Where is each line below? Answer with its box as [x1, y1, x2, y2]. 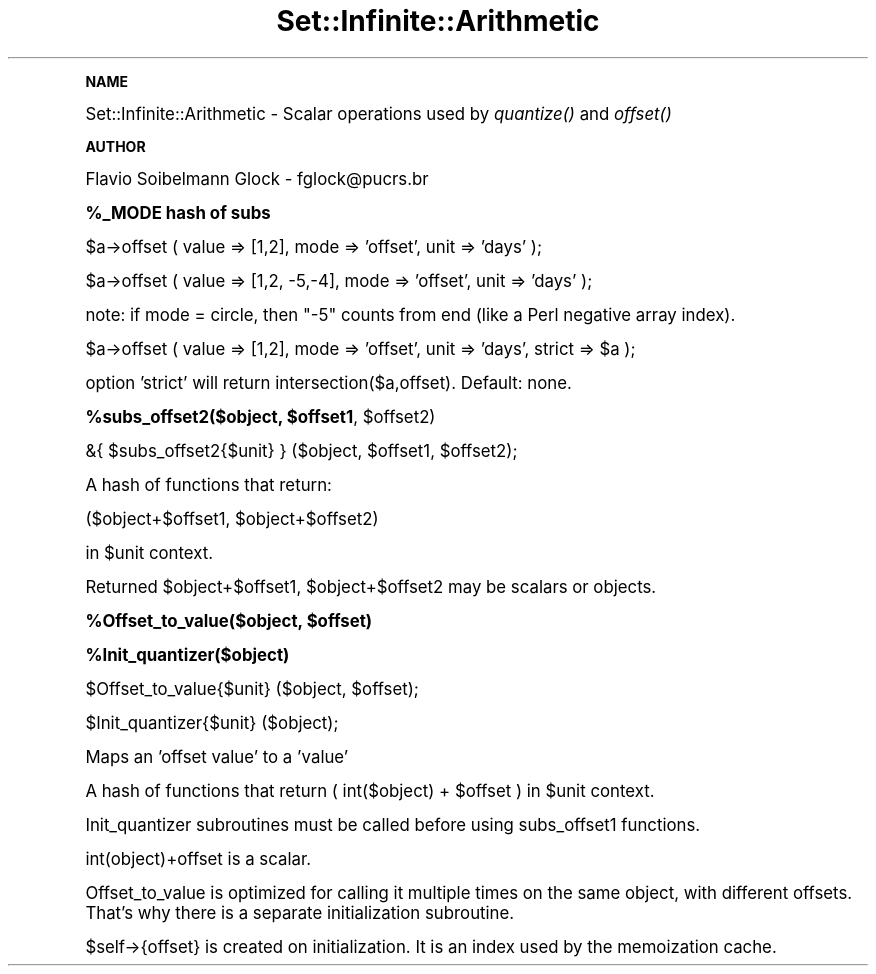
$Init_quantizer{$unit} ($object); [85, 712, 339, 733]
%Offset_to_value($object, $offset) [85, 610, 373, 631]
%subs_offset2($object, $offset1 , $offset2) [85, 406, 436, 427]
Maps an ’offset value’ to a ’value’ [85, 746, 349, 767]
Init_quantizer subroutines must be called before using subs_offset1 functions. [85, 814, 701, 835]
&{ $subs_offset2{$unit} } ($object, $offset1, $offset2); [85, 440, 518, 461]
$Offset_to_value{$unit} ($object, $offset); [85, 678, 419, 699]
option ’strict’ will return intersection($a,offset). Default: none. [85, 372, 572, 393]
